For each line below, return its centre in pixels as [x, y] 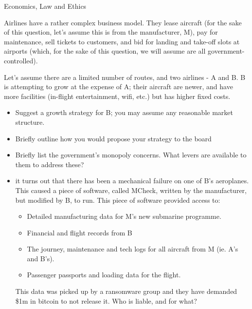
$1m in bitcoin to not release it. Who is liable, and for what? [106, 300]
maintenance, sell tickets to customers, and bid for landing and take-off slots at [122, 41]
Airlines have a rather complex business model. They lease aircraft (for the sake [123, 22]
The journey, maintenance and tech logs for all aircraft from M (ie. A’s [133, 249]
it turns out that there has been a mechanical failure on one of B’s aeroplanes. [132, 181]
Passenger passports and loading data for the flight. [104, 275]
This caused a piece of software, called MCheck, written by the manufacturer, [131, 190]
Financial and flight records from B [80, 232]
